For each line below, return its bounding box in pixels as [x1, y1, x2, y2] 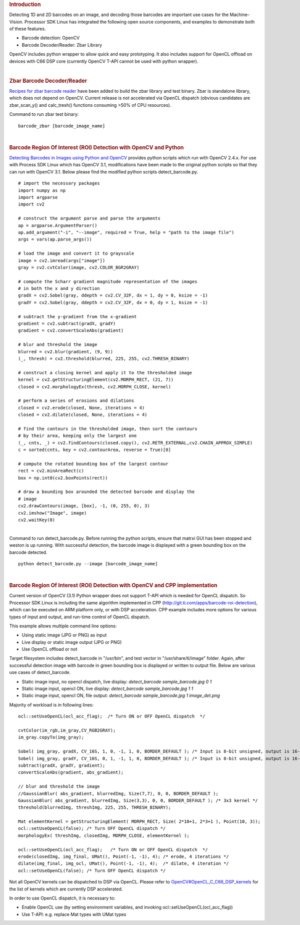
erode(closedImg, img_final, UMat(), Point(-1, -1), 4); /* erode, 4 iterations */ [18, 854, 229, 859]
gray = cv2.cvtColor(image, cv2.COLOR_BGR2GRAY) [18, 265, 139, 270]
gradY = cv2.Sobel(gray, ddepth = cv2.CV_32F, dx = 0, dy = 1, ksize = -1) [18, 300, 208, 305]
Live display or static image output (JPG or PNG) [21, 639, 122, 645]
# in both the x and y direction [18, 286, 100, 292]
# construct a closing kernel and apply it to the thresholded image [18, 370, 192, 375]
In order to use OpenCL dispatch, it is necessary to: [9, 895, 115, 901]
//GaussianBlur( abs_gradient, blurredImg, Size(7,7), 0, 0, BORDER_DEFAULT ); [18, 791, 218, 796]
